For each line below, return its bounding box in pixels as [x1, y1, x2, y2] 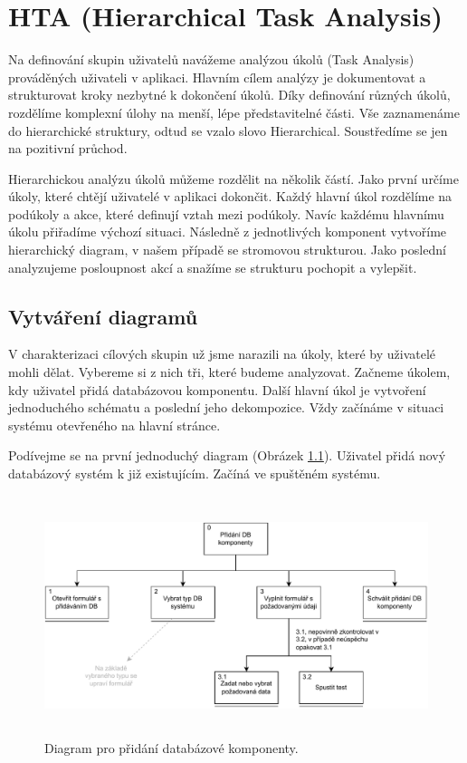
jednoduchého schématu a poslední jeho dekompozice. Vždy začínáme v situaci [8, 398, 444, 417]
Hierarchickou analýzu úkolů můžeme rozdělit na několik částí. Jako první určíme [8, 169, 459, 188]
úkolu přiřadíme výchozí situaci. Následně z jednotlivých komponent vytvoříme [8, 222, 447, 241]
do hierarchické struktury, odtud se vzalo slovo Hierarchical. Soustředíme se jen [8, 121, 448, 140]
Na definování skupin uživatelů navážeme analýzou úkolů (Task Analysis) [8, 50, 415, 69]
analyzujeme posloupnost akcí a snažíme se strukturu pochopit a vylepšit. [8, 257, 417, 276]
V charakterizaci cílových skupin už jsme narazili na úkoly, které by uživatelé [8, 344, 436, 363]
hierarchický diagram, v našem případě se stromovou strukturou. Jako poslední [8, 240, 446, 259]
